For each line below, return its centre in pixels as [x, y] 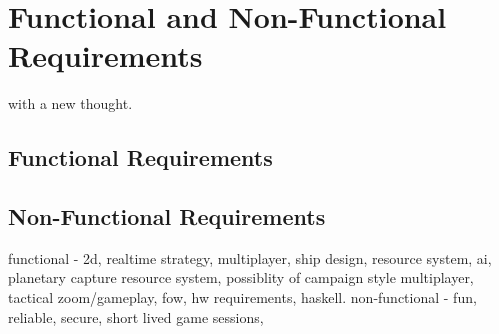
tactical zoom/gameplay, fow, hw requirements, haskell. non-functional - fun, [242, 297]
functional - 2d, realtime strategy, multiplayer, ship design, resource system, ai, [250, 257]
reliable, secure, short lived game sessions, [136, 316]
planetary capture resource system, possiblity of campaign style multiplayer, [241, 277]
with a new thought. [70, 103]
